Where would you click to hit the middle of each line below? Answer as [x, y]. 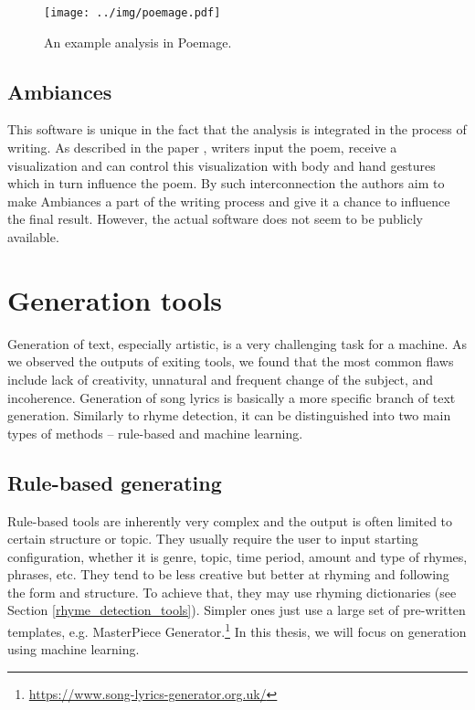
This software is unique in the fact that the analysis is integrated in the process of [237, 129]
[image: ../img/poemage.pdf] [132, 13]
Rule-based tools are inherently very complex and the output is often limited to [230, 520]
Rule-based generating [115, 482]
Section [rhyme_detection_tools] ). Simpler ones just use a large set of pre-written [237, 610]
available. [33, 237]
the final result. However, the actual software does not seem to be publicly [215, 219]
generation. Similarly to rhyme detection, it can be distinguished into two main [229, 415]
